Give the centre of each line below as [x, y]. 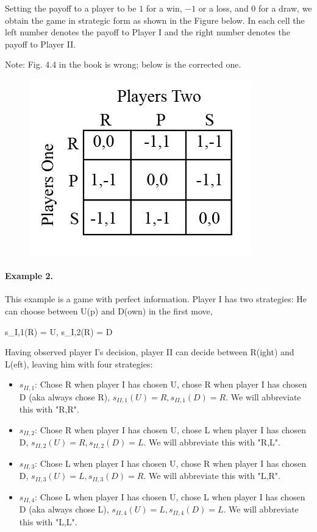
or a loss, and [223, 8]
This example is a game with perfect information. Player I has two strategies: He [156, 299]
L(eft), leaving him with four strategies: [79, 364]
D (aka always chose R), [65, 396]
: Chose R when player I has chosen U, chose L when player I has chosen [171, 429]
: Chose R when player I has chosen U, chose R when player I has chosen [171, 384]
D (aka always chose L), [64, 509]
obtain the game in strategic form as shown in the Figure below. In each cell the [155, 20]
